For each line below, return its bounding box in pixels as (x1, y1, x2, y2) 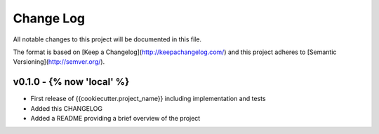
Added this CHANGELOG (30, 104, 103, 112)
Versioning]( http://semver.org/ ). (13, 58, 105, 66)
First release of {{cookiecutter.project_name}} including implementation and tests (30, 95, 266, 103)
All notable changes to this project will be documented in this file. (13, 35, 202, 43)
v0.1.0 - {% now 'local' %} (13, 76, 130, 88)
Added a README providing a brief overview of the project (30, 114, 201, 123)
